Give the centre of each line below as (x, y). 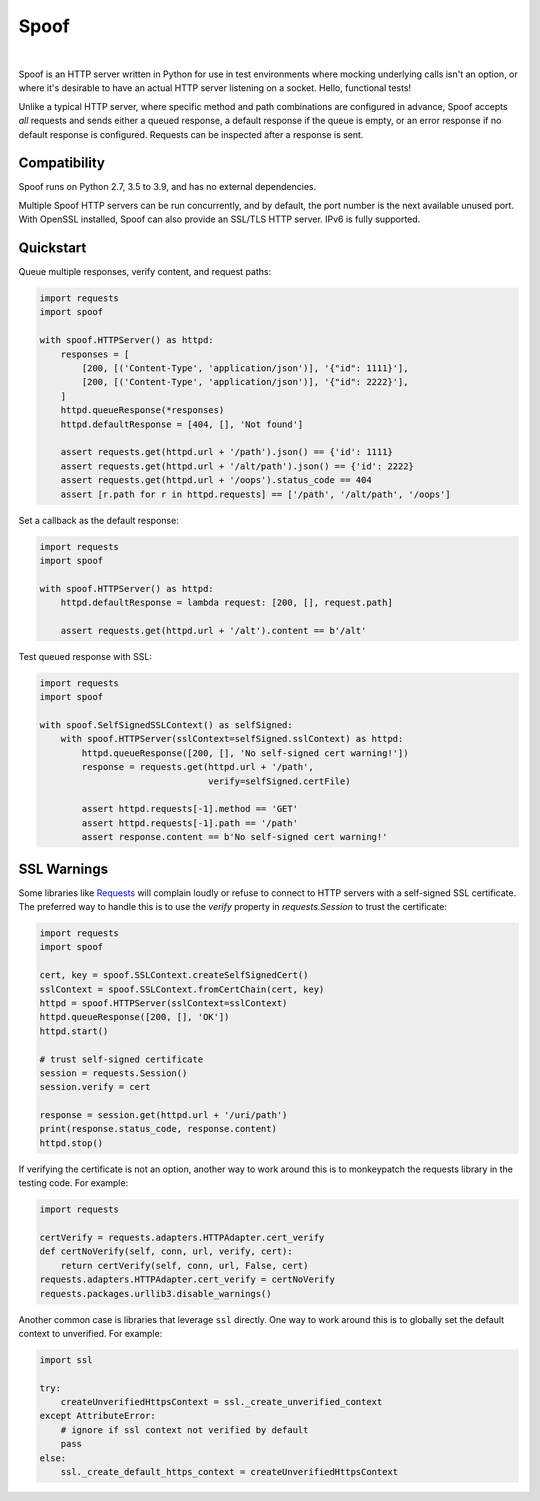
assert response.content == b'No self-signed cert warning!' (234, 837)
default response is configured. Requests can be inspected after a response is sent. (191, 134)
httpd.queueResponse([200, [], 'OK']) (134, 1017)
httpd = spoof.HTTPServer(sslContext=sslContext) (163, 1003)
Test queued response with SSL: (85, 656)
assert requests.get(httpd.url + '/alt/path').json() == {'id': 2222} (237, 466)
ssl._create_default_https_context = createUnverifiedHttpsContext (229, 1472)
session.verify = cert (95, 1087)
